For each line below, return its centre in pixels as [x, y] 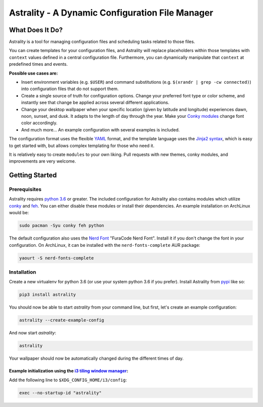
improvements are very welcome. [43, 161]
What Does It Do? [36, 30]
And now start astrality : [32, 333]
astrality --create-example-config [62, 320]
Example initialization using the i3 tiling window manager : [69, 371]
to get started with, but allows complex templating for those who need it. [82, 146]
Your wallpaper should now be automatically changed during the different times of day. [96, 358]
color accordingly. [39, 123]
